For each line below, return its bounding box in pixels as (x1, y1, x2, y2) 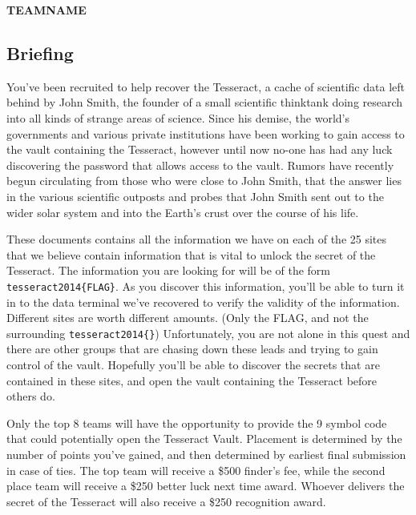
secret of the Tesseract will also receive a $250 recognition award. (6, 493, 326, 509)
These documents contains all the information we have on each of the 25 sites (6, 231, 387, 247)
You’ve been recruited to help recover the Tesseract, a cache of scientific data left (6, 78, 405, 95)
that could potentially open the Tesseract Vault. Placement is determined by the (6, 430, 402, 447)
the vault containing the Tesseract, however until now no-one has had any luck (6, 141, 393, 158)
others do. (6, 388, 55, 404)
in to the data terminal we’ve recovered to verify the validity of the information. (6, 293, 400, 310)
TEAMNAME (6, 2, 87, 18)
